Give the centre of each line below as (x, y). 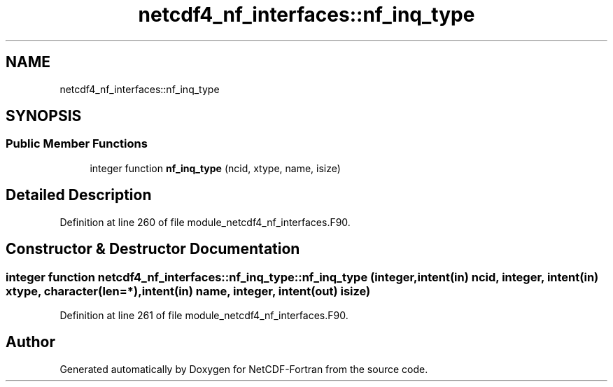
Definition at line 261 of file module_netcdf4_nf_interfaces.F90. (204, 315)
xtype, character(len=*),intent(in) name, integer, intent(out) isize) (188, 291)
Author (30, 342)
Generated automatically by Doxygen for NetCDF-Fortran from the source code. (244, 369)
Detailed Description (79, 195)
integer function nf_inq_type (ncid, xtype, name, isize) (215, 168)
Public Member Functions (77, 144)
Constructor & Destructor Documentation (153, 249)
